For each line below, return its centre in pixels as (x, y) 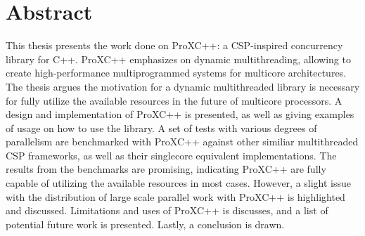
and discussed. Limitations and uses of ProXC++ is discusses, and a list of (167, 210)
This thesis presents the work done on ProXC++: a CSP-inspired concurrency (174, 45)
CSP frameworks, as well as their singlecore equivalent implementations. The (171, 155)
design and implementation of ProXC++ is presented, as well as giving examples (180, 114)
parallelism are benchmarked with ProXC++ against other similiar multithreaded (182, 142)
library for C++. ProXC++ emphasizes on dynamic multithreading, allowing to (178, 59)
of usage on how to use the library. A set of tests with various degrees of (161, 127)
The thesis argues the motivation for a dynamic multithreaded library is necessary (183, 86)
